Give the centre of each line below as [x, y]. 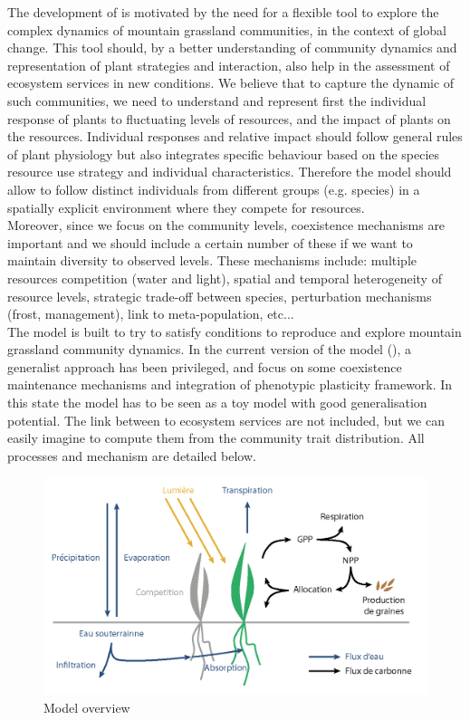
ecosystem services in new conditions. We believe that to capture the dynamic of [231, 83]
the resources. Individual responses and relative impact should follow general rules [235, 136]
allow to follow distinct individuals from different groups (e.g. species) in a [214, 189]
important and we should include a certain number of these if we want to [210, 242]
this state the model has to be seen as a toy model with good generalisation [217, 403]
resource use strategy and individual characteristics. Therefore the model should [230, 172]
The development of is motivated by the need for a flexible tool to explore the [223, 12]
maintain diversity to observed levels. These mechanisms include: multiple [212, 260]
